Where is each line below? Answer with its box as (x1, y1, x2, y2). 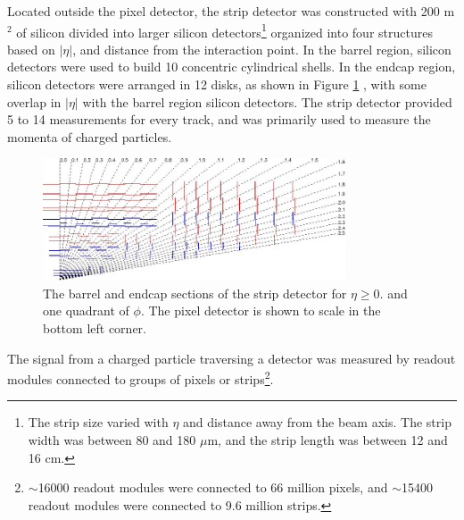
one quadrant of (43, 301, 129, 320)
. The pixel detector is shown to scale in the (140, 301, 381, 320)
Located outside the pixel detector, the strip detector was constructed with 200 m (7, 2, 455, 20)
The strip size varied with (28, 413, 169, 432)
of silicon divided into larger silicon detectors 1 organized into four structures (16, 20, 433, 41)
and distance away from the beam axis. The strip (183, 413, 452, 432)
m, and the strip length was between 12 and (207, 431, 448, 449)
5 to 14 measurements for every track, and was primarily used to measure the (7, 110, 431, 129)
